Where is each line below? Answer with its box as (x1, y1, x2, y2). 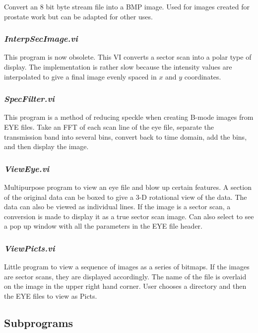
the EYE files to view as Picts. (4, 290, 97, 301)
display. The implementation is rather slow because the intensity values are (4, 62, 232, 72)
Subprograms (4, 315, 73, 330)
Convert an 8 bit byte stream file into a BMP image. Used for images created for (4, 1, 250, 11)
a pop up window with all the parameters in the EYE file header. (4, 221, 202, 231)
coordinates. (184, 71, 221, 82)
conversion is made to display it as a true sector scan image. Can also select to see (4, 211, 254, 221)
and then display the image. (4, 141, 89, 152)
